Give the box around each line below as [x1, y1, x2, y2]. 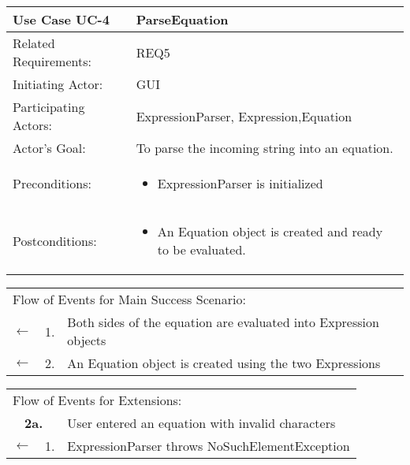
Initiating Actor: [13, 75, 103, 93]
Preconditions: [13, 174, 91, 192]
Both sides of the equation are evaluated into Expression [67, 313, 379, 331]
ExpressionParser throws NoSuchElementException [67, 437, 350, 455]
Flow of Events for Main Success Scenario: [13, 290, 246, 308]
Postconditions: [13, 231, 97, 250]
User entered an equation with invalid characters [67, 414, 336, 432]
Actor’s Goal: [13, 139, 86, 157]
